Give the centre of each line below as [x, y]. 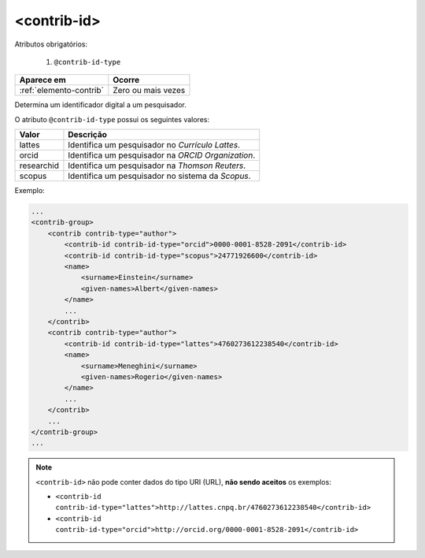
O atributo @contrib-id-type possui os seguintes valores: [112, 119]
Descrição [88, 135]
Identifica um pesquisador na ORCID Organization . [162, 155]
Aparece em [42, 80]
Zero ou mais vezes [149, 91]
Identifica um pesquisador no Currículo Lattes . [154, 145]
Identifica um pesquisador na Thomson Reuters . [157, 166]
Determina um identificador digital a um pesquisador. [100, 105]
